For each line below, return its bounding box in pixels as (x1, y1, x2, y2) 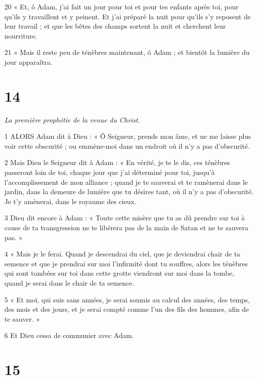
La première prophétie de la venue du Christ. (4, 114, 140, 125)
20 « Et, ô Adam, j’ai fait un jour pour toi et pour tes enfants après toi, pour (4, 1, 239, 11)
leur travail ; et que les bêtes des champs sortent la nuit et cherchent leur (4, 21, 226, 31)
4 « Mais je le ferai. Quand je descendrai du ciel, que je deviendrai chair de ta (4, 249, 241, 259)
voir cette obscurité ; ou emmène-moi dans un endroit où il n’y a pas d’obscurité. (4, 140, 250, 151)
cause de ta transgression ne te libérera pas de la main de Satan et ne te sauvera (4, 222, 249, 233)
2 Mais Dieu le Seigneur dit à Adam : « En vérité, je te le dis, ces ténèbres (4, 157, 230, 168)
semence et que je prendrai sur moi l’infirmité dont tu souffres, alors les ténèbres (4, 258, 248, 268)
